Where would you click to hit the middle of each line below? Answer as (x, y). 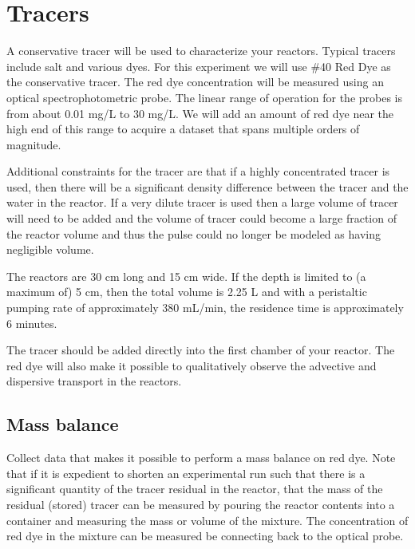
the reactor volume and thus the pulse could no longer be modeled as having (194, 233)
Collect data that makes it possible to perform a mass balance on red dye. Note (201, 458)
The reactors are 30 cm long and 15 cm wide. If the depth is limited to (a (186, 276)
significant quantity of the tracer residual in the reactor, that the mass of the (195, 489)
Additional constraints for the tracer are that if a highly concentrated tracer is (198, 171)
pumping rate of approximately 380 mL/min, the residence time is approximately (205, 308)
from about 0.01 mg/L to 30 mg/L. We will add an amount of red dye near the (200, 113)
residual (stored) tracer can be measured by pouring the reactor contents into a (201, 504)
